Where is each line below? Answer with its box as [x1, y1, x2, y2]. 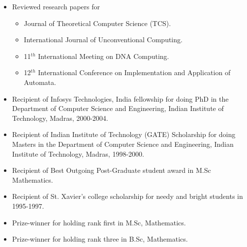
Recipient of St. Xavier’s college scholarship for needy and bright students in [12, 191, 243, 201]
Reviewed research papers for [12, 1, 100, 11]
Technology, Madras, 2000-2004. [12, 112, 108, 123]
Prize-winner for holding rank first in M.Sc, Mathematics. [12, 217, 186, 227]
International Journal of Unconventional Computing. [24, 34, 183, 45]
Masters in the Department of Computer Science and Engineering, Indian [12, 138, 234, 149]
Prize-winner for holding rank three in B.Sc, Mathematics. [12, 234, 188, 244]
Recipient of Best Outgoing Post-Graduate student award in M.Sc [12, 165, 211, 175]
